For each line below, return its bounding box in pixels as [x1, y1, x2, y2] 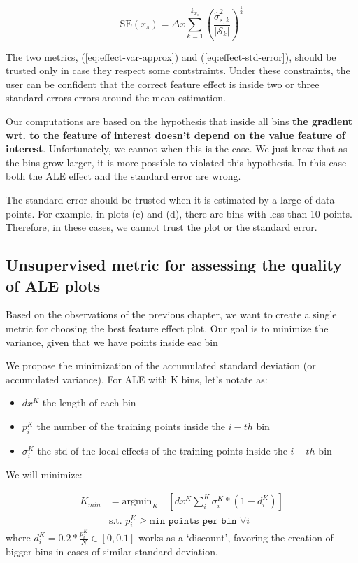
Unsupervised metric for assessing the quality [6, 254, 342, 276]
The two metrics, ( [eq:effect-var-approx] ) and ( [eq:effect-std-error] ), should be [6, 49, 336, 64]
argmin [122, 497, 152, 507]
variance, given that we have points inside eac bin [6, 334, 218, 349]
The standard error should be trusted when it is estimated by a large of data [6, 192, 335, 206]
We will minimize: [6, 466, 83, 481]
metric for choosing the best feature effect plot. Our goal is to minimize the [6, 320, 329, 335]
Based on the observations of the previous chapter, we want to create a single [6, 307, 337, 322]
